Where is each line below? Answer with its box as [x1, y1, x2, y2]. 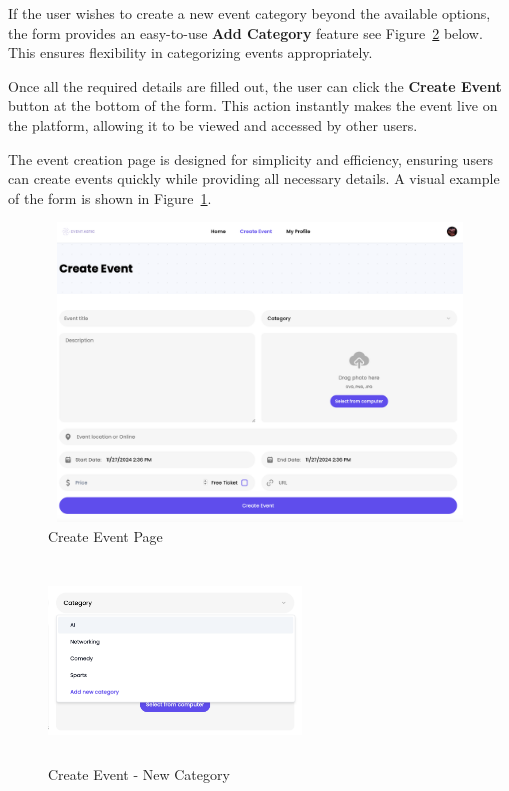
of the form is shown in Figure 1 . [8, 187, 212, 208]
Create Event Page [48, 525, 163, 546]
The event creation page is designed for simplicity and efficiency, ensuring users [8, 148, 494, 169]
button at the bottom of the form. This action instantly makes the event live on [8, 95, 498, 116]
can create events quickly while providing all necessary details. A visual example [8, 168, 500, 189]
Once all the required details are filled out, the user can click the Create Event [8, 75, 502, 96]
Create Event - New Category [48, 764, 230, 785]
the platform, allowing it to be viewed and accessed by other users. [8, 114, 418, 135]
